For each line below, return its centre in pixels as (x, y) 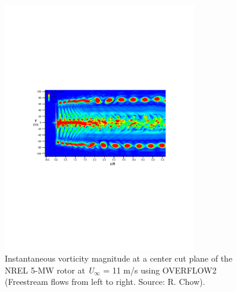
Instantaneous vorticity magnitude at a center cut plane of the (119, 258)
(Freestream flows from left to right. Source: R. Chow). (105, 282)
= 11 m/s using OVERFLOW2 (160, 270)
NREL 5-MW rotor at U (49, 270)
